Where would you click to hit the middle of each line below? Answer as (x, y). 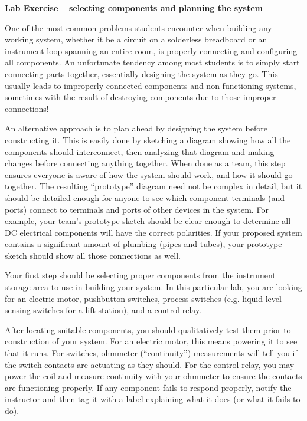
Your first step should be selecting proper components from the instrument (140, 275)
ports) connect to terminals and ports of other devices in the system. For (137, 209)
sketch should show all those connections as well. (93, 255)
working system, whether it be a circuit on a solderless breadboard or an (136, 39)
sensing (18, 310)
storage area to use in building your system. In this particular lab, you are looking (153, 287)
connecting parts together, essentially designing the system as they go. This (141, 73)
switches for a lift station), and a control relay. (117, 310)
